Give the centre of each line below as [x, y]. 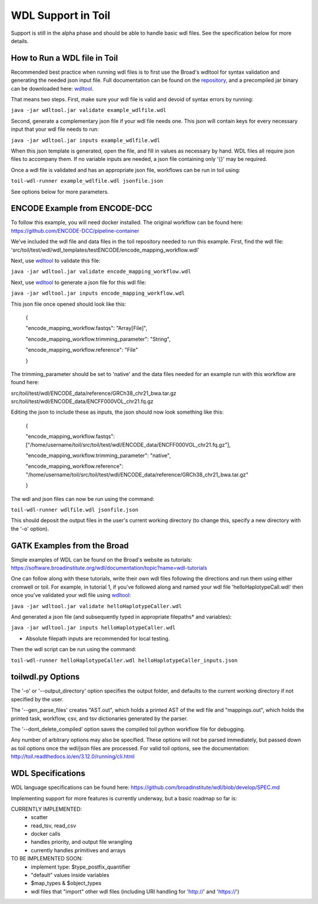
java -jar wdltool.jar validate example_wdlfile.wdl [89, 110]
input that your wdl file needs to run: [55, 129]
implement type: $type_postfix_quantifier [81, 867]
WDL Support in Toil [61, 15]
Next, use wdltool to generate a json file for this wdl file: [79, 282]
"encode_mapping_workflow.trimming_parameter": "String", [98, 339]
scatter [39, 817]
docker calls [46, 834]
